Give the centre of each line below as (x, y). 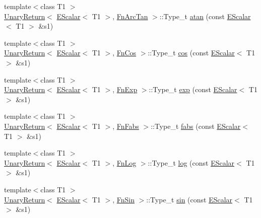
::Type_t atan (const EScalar (205, 16)
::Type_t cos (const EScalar (191, 53)
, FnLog (124, 162)
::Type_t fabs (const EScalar (196, 126)
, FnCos (124, 53)
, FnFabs (126, 126)
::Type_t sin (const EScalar (189, 199)
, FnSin (123, 199)
